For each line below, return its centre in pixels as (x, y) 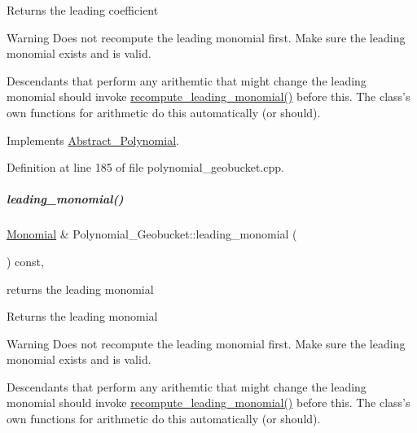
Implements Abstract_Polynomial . (93, 140)
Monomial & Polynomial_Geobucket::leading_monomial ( (152, 234)
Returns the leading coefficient (83, 10)
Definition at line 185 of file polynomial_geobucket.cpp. (145, 167)
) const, (25, 261)
